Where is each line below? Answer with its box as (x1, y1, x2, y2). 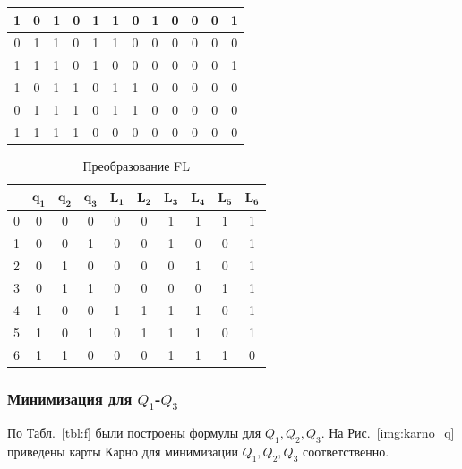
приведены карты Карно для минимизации (7, 441, 238, 460)
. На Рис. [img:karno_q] (321, 423, 455, 442)
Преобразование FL (82, 156, 191, 175)
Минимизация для (7, 387, 133, 409)
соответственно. (302, 441, 389, 460)
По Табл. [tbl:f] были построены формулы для (7, 423, 261, 442)
